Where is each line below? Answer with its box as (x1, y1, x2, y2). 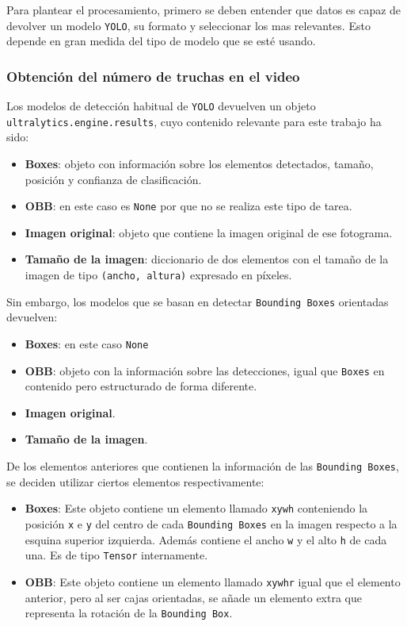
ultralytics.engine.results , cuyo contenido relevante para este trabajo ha (6, 113, 382, 129)
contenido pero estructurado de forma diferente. (25, 378, 257, 394)
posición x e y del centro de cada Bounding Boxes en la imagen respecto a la (25, 515, 397, 532)
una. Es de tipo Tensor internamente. (25, 547, 208, 563)
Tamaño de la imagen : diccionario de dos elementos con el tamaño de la (25, 251, 389, 267)
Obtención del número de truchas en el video (6, 66, 300, 86)
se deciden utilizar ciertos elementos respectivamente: (6, 473, 264, 490)
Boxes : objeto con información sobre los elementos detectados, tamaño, (25, 155, 374, 171)
